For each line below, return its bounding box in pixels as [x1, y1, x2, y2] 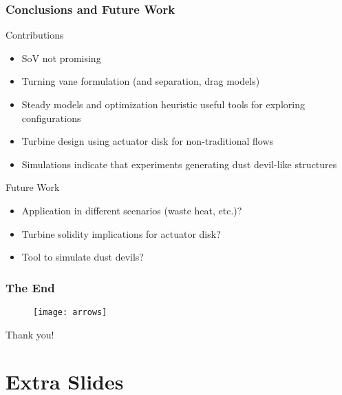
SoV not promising [21, 50, 101, 65]
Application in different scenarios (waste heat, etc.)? [21, 203, 242, 217]
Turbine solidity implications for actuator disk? [21, 226, 221, 241]
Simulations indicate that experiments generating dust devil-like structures [21, 156, 337, 171]
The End [6, 278, 55, 296]
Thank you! [6, 327, 54, 341]
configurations [21, 110, 81, 125]
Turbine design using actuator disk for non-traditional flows [21, 134, 274, 148]
